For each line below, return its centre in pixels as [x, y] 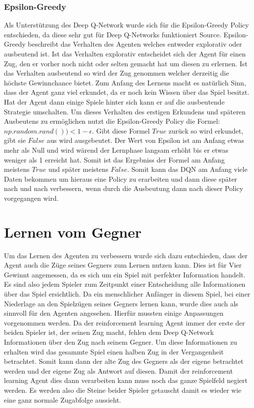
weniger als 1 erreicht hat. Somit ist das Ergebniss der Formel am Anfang [114, 159]
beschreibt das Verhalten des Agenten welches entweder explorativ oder [135, 44]
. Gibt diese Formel [121, 130]
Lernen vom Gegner [73, 231]
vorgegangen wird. [31, 198]
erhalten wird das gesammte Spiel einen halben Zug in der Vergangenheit [114, 351]
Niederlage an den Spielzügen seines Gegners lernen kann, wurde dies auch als [121, 303]
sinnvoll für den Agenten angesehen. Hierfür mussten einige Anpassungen [114, 313]
